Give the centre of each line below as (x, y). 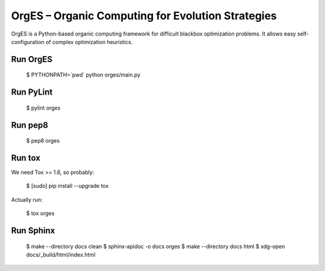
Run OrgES (32, 59)
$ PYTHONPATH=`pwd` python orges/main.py (83, 75)
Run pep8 (29, 125)
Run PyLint (32, 92)
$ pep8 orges (43, 141)
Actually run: (27, 199)
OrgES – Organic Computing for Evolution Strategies (144, 16)
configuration (28, 42)
